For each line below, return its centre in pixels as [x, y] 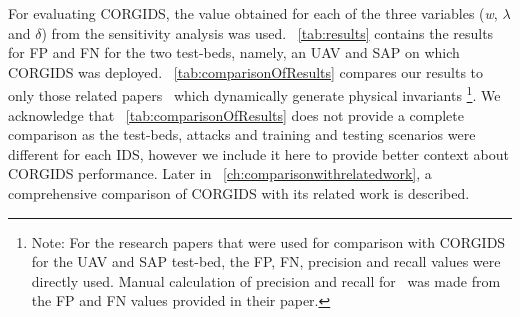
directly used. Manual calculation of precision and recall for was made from [266, 280]
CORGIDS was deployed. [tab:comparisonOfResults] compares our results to [246, 71]
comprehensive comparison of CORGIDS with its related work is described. [239, 193]
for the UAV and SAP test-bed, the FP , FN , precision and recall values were [266, 261]
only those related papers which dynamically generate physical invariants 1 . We [254, 94]
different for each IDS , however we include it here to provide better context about [258, 153]
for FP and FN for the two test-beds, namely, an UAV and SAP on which [234, 52]
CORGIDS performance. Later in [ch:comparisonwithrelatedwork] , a [220, 173]
